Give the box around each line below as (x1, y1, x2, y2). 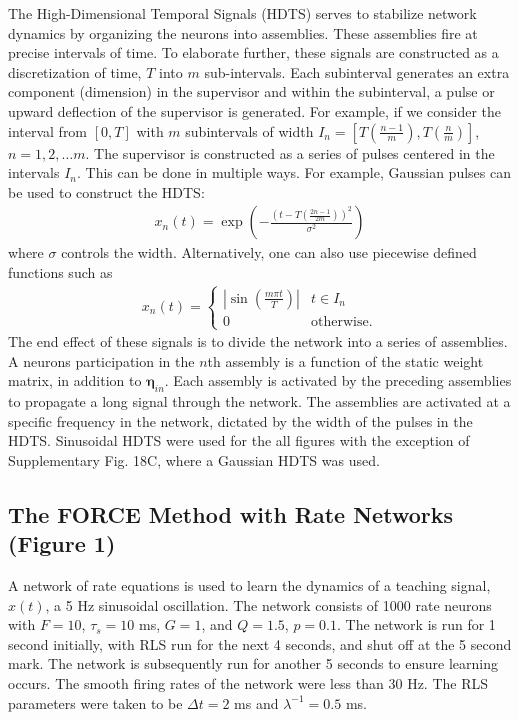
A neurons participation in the (8, 350, 195, 371)
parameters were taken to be (8, 692, 183, 713)
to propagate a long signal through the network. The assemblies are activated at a (8, 391, 511, 412)
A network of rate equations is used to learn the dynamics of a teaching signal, (8, 575, 491, 596)
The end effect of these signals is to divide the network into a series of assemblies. (8, 331, 508, 352)
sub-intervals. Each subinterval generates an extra (204, 61, 510, 82)
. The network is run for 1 (337, 614, 496, 635)
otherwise (311, 314, 369, 329)
